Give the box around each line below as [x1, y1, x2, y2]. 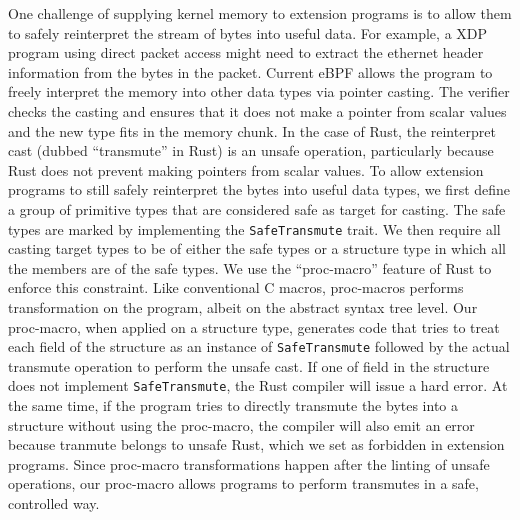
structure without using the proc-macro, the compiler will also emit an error [8, 414, 475, 435]
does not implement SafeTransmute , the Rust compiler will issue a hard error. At [8, 375, 508, 396]
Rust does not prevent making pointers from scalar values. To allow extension [8, 159, 484, 180]
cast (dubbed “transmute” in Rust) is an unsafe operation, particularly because [8, 140, 494, 161]
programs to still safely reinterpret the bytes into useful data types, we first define [8, 179, 511, 200]
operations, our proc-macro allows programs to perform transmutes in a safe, [8, 473, 479, 494]
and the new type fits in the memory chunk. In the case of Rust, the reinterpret [8, 120, 496, 141]
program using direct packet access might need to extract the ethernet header [8, 42, 484, 63]
